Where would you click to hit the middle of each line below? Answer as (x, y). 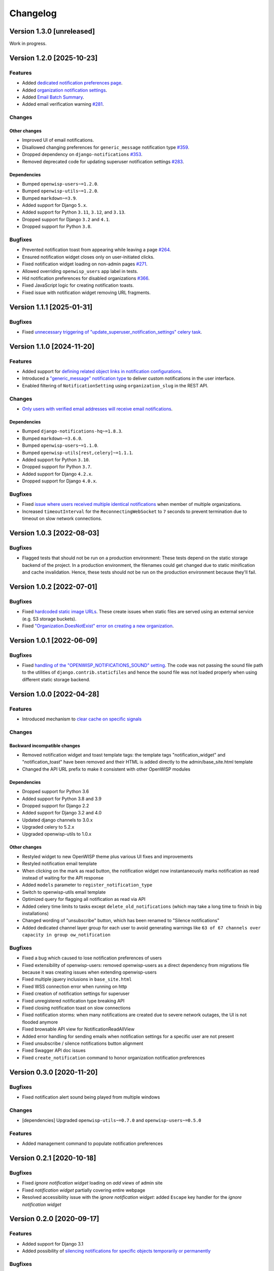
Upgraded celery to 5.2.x (48, 827)
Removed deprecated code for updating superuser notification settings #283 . (103, 161)
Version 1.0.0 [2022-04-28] (54, 694)
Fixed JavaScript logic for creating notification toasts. (78, 285)
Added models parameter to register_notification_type (87, 885)
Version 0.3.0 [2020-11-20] (54, 1072)
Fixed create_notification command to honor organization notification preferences (113, 1057)
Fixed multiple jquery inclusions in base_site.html (77, 979)
